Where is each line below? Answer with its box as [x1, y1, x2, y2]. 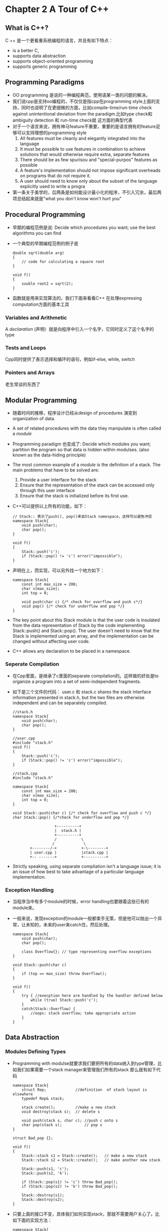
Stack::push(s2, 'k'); [21, 1171, 69, 1176]
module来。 [12, 905, 37, 911]
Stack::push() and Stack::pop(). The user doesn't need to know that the [12, 628, 159, 634]
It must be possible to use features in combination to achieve [19, 146, 146, 152]
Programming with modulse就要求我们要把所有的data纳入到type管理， [12, 1060, 158, 1066]
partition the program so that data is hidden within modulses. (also [12, 447, 149, 453]
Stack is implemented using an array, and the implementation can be [12, 633, 154, 639]
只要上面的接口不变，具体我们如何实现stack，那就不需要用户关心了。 [12, 1211, 155, 1217]
